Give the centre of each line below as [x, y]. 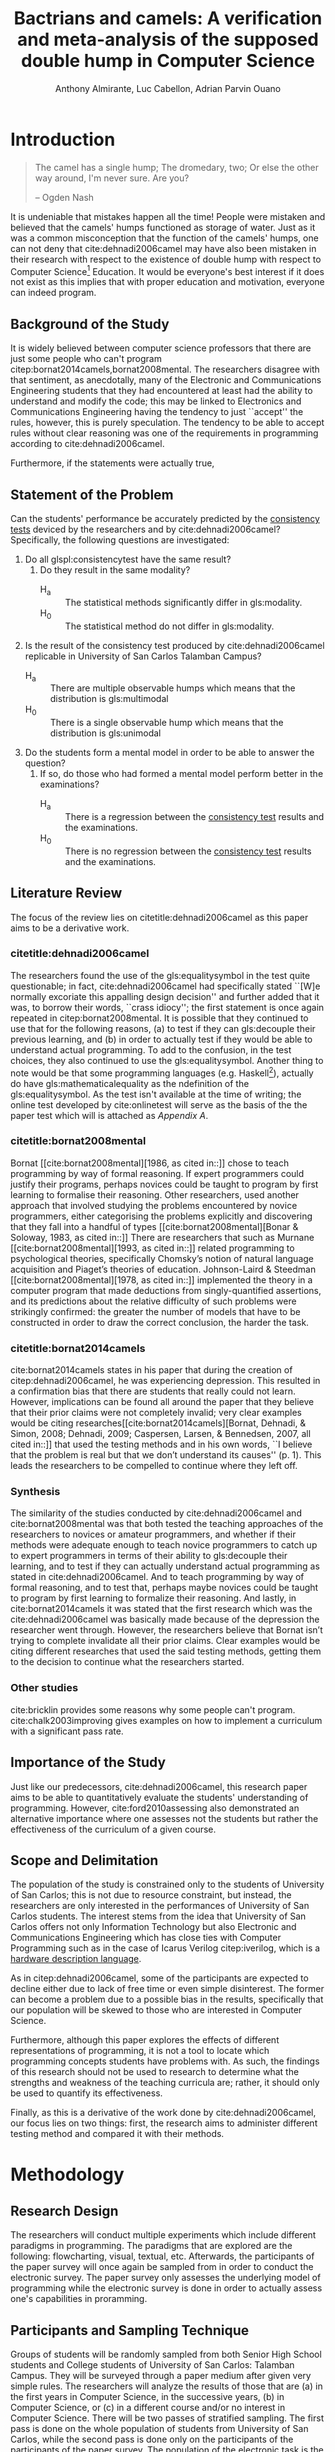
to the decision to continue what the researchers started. [127, 1662]
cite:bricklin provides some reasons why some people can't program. [153, 1709]
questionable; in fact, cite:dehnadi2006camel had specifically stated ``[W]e [165, 986]
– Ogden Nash [64, 197]
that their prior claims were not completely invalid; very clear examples [156, 1413]
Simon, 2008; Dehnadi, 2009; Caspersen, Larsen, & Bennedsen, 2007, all [161, 1434]
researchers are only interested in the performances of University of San [160, 1906]
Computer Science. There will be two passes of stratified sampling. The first [167, 2418]
